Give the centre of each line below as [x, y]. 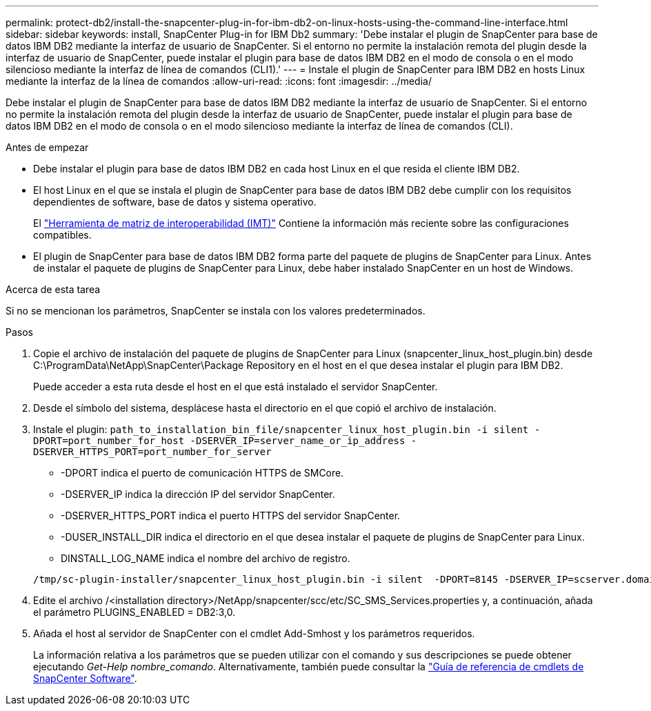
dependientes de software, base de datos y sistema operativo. [175, 202]
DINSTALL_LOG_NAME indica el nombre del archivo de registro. [206, 558]
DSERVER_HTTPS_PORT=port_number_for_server [152, 452]
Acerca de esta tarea [53, 289]
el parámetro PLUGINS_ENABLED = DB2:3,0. [134, 612]
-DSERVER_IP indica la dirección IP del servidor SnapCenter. [198, 494]
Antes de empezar [47, 147]
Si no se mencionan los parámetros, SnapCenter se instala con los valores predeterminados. [216, 311]
